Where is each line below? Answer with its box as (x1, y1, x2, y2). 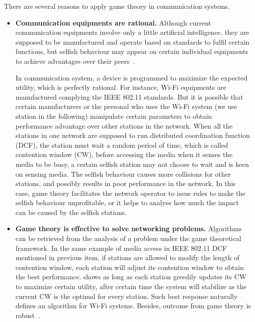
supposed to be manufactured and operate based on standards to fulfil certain (15, 36, 250, 47)
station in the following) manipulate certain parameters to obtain (15, 110, 212, 121)
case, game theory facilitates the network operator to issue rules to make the (15, 188, 246, 198)
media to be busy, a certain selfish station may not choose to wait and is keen (15, 159, 249, 169)
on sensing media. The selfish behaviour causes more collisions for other (15, 168, 231, 179)
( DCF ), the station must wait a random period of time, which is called (15, 139, 228, 150)
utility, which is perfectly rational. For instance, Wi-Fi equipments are (15, 82, 227, 92)
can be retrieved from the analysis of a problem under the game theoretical (15, 233, 241, 243)
